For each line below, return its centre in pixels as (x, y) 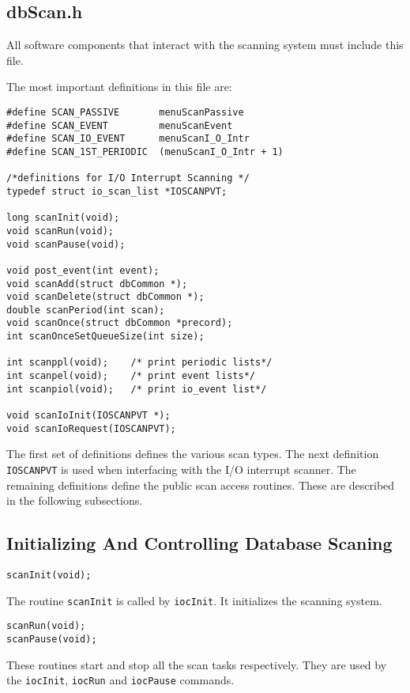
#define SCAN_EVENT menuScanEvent (120, 125)
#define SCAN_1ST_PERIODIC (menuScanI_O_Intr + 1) (145, 151)
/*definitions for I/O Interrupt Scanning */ (128, 178)
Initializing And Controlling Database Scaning (199, 543)
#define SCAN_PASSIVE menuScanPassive (125, 112)
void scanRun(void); (60, 231)
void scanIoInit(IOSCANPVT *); (88, 416)
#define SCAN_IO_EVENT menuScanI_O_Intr (128, 139)
